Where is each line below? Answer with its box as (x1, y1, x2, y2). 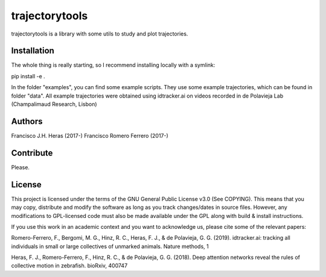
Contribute (11, 148, 53, 158)
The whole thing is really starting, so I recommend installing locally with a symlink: (11, 61, 216, 69)
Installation (11, 46, 54, 56)
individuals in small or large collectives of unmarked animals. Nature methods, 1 (11, 243, 209, 250)
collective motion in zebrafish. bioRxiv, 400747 (11, 262, 128, 269)
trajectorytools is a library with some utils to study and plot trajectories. (11, 30, 188, 37)
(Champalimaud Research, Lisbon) (11, 101, 97, 108)
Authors (11, 116, 43, 126)
